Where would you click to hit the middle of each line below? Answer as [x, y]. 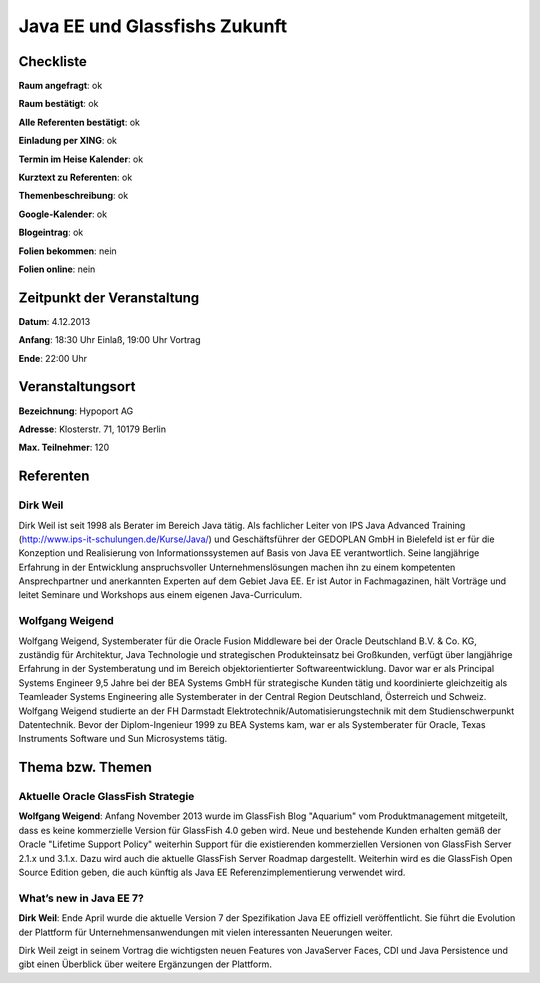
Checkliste [52, 61]
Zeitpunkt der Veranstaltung [109, 297]
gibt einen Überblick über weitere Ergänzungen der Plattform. [145, 964]
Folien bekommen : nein [67, 251]
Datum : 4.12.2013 [54, 321]
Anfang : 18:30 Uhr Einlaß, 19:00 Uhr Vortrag [109, 340]
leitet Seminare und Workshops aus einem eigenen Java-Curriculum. [160, 595]
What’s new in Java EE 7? [81, 898]
